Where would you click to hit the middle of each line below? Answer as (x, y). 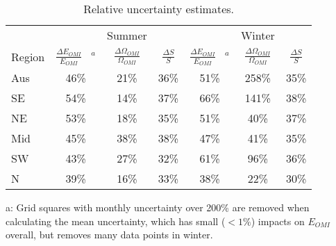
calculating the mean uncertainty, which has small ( (116, 221)
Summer (127, 35)
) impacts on (278, 221)
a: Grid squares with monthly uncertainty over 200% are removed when (158, 207)
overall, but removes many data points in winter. (109, 235)
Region (28, 56)
